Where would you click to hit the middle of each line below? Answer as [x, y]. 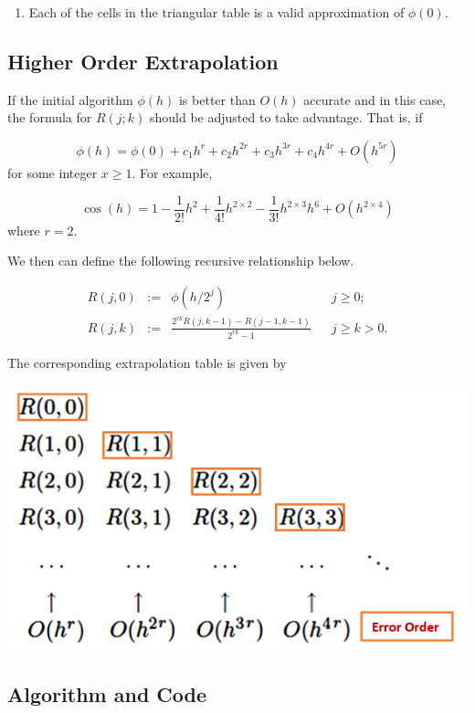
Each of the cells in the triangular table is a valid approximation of [216, 12]
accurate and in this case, [375, 99]
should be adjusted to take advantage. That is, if [286, 117]
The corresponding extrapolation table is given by [147, 362]
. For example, [172, 172]
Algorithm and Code [107, 693]
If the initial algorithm [70, 99]
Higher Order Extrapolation [143, 61]
